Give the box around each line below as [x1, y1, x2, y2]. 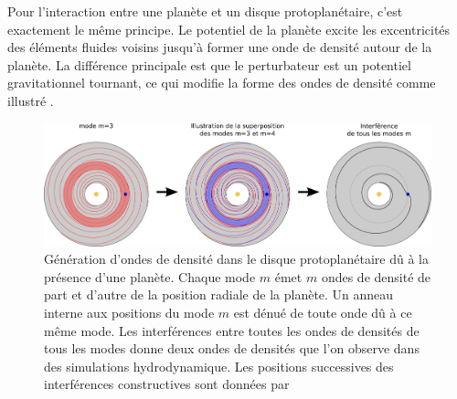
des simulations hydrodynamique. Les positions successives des [44, 356, 394, 375]
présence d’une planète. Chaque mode [44, 267, 256, 286]
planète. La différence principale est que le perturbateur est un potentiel [7, 55, 411, 74]
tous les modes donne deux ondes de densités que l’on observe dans [44, 339, 420, 358]
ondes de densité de [321, 267, 431, 286]
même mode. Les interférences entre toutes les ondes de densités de [44, 320, 420, 340]
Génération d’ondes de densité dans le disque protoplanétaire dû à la [44, 249, 429, 268]
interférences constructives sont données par [44, 374, 290, 394]
